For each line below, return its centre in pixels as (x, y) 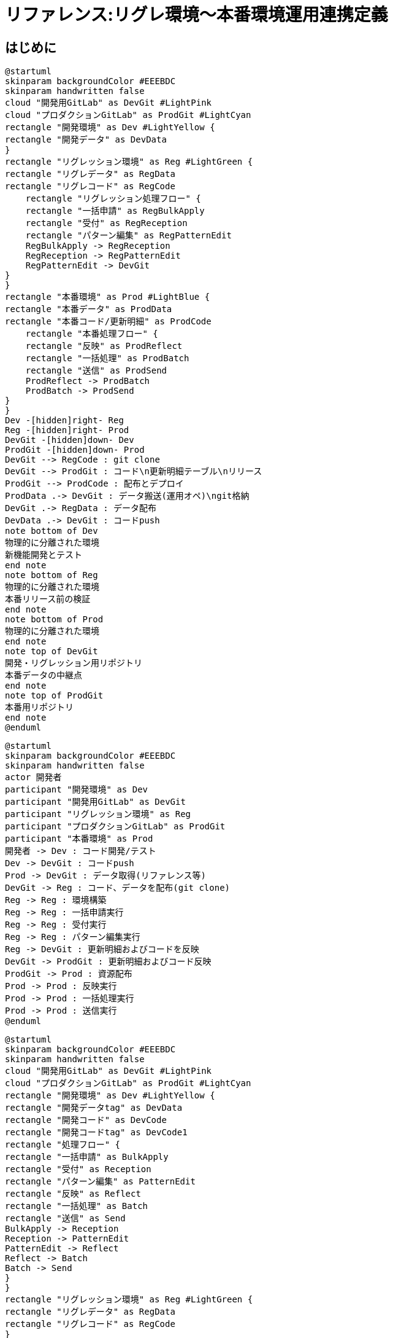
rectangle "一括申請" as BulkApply (87, 1157)
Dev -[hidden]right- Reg (64, 421)
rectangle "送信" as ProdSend (96, 371)
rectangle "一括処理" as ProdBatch (107, 358)
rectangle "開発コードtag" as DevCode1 (96, 1133)
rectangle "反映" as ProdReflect (104, 346)
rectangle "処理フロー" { (63, 1145)
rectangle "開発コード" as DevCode (86, 1120)
